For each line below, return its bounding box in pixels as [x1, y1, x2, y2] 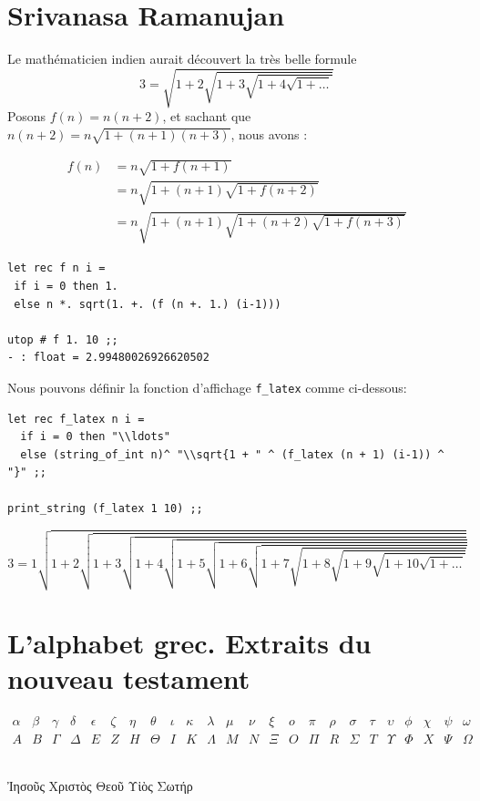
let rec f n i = [7, 262, 106, 275]
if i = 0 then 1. [14, 279, 118, 293]
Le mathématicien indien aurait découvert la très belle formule [7, 49, 357, 68]
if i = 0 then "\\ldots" [20, 430, 170, 444]
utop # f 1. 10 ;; [7, 333, 118, 346]
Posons [7, 107, 46, 126]
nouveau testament [7, 660, 250, 697]
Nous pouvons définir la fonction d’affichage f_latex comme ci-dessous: [7, 377, 407, 396]
